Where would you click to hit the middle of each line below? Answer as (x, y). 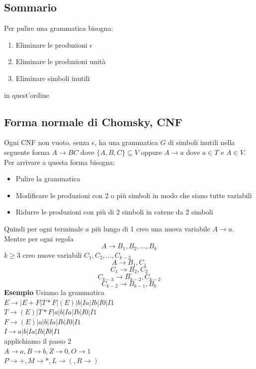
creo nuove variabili (52, 255)
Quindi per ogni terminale (44, 228)
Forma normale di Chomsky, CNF (93, 121)
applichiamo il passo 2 (38, 340)
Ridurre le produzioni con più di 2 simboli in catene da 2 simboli (114, 212)
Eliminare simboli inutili (53, 78)
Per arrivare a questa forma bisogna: (59, 162)
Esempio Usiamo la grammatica (54, 292)
